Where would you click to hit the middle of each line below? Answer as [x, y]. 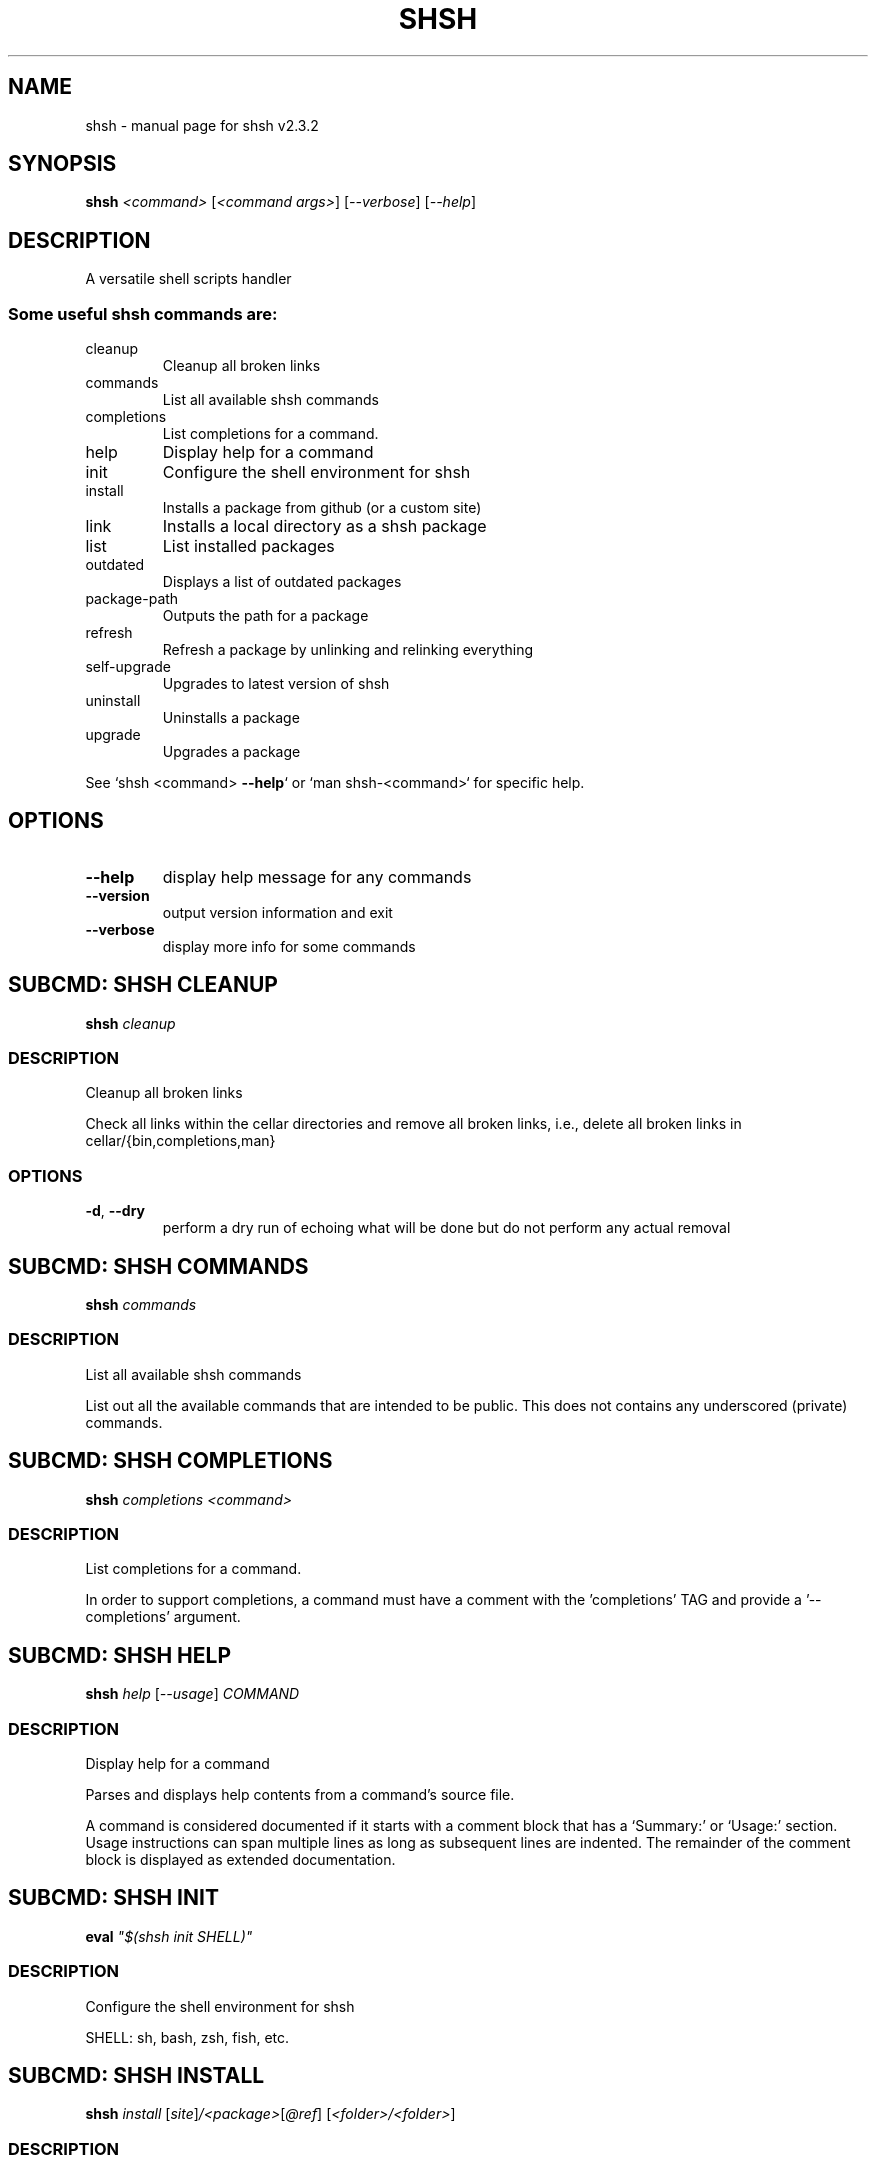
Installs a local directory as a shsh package [324, 526]
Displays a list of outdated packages [282, 582]
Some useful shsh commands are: [143, 313]
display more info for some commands [289, 946]
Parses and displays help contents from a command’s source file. [300, 1794]
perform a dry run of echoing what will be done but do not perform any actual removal [446, 1228]
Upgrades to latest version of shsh [276, 684]
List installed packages [248, 546]
